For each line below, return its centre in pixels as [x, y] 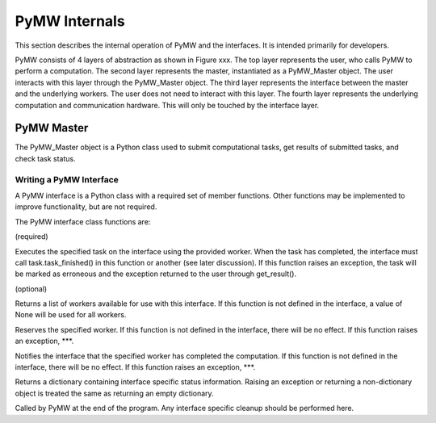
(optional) [31, 289]
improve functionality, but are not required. [86, 207]
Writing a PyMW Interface [67, 179]
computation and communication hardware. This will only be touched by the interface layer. [167, 105]
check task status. [45, 158]
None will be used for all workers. [71, 315]
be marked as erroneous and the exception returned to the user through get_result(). [156, 274]
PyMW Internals [70, 21]
